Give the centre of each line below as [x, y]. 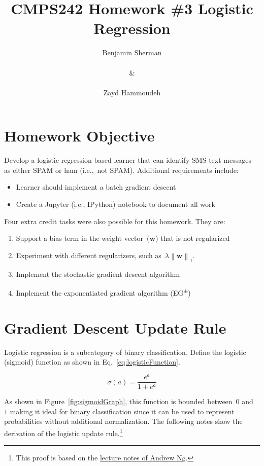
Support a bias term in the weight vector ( [83, 238]
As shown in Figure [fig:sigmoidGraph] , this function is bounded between [118, 401]
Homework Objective [79, 136]
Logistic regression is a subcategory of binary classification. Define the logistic [125, 352]
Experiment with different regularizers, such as [89, 255]
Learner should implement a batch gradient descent [96, 187]
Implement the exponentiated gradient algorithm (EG [100, 293]
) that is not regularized [193, 238]
